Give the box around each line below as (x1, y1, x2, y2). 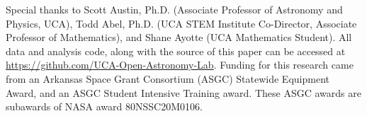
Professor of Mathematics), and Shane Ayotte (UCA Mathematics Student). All (6, 30, 352, 45)
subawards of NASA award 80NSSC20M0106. (6, 99, 203, 114)
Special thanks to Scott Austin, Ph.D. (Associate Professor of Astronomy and (6, 2, 343, 16)
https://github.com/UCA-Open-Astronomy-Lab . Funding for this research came (6, 57, 354, 72)
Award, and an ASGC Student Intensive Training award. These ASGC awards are (6, 85, 361, 100)
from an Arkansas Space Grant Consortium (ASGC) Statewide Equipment (6, 71, 329, 86)
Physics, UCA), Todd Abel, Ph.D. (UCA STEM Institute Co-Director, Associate (6, 16, 357, 30)
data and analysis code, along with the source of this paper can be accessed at (6, 43, 346, 58)
